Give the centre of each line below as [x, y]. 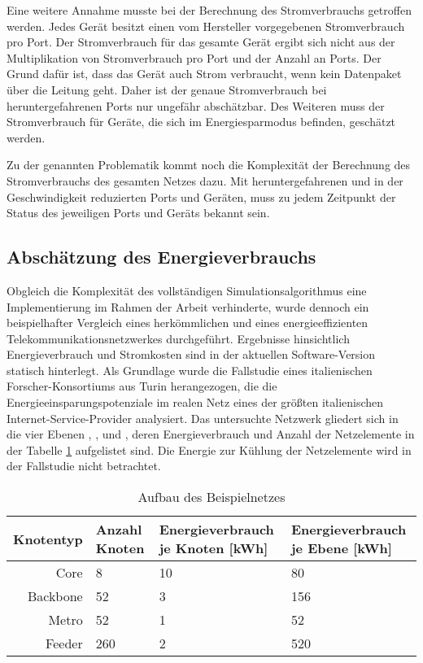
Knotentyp [48, 539]
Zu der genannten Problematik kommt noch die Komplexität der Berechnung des [209, 165]
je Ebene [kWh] [342, 548]
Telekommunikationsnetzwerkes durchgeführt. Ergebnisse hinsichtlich [178, 338]
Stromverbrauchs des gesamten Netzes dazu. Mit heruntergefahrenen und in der [205, 180]
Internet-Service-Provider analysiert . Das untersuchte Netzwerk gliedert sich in [203, 418]
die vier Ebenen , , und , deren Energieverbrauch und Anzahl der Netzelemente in [211, 434]
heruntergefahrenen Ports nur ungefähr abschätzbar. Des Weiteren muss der [196, 105]
